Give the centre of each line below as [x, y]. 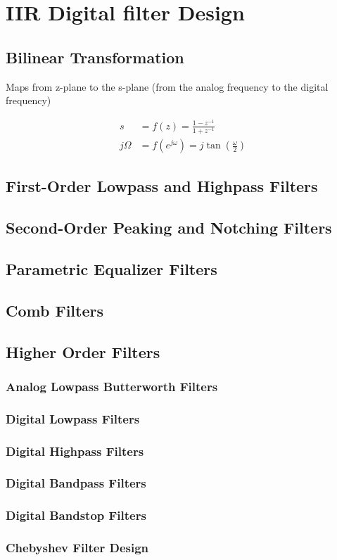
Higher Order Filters [83, 351]
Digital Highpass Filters [75, 451]
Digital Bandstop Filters [76, 515]
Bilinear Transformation [95, 57]
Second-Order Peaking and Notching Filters [169, 228]
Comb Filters [55, 310]
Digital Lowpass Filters [73, 418]
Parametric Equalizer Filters [112, 268]
